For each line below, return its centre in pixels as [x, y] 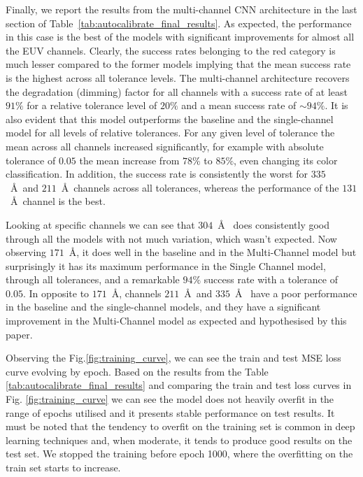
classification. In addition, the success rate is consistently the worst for [157, 174]
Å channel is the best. [58, 201]
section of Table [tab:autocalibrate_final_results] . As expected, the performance [179, 23]
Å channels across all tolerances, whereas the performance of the [200, 187]
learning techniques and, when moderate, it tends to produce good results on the [179, 440]
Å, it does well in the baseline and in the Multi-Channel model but [213, 252]
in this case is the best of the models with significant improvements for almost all [180, 37]
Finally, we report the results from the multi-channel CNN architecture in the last [181, 9]
